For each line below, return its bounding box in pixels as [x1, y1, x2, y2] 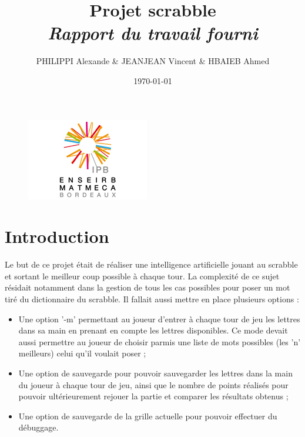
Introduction [5, 224, 109, 248]
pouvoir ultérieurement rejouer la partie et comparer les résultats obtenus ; [18, 390, 289, 402]
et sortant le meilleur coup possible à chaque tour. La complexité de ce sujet [5, 269, 280, 282]
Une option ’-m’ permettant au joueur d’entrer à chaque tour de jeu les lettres [18, 312, 300, 325]
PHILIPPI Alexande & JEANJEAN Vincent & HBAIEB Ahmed [36, 55, 270, 67]
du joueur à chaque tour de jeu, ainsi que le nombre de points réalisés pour [18, 378, 289, 391]
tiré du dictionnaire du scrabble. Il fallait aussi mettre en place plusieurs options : [5, 293, 299, 305]
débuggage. [18, 421, 59, 433]
